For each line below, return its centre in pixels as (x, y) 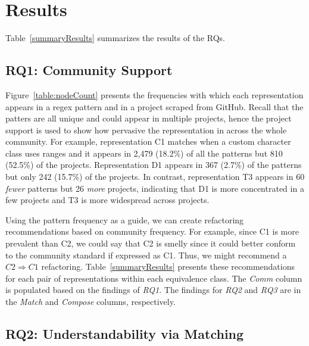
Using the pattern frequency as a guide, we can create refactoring (125, 219)
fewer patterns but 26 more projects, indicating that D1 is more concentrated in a (155, 188)
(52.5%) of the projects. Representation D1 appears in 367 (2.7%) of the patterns (154, 165)
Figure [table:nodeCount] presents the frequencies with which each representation (154, 94)
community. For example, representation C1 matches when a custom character (148, 141)
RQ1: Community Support (89, 70)
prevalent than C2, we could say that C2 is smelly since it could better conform (151, 243)
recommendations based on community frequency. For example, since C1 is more (152, 231)
